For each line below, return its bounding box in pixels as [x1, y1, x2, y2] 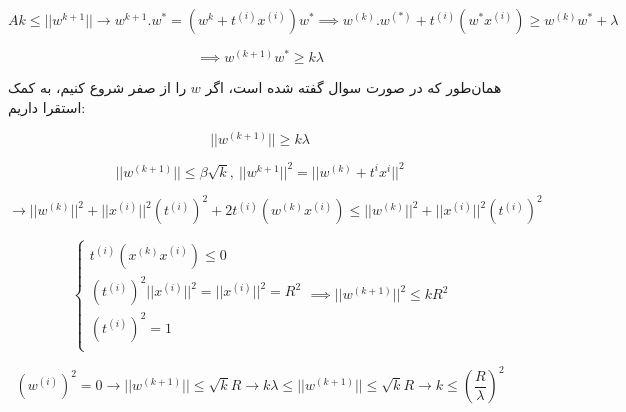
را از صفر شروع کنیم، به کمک [8, 77, 187, 98]
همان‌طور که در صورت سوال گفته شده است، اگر [205, 77, 502, 98]
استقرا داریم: [8, 96, 86, 117]
